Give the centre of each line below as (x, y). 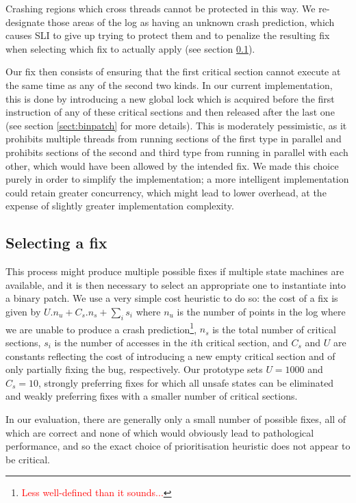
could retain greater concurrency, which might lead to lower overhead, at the (166, 192)
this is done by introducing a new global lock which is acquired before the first (170, 98)
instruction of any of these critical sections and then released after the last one (170, 112)
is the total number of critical (274, 329)
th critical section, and (241, 342)
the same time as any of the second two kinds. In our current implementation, (169, 85)
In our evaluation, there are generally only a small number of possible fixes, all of (176, 418)
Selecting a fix (56, 243)
